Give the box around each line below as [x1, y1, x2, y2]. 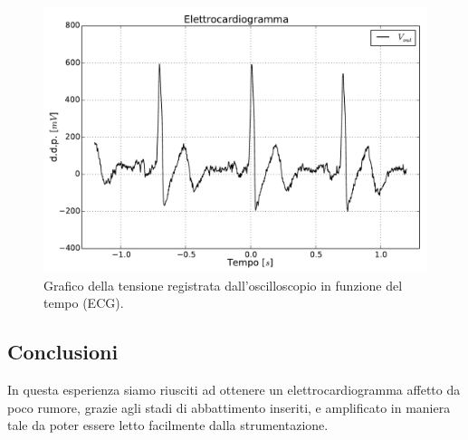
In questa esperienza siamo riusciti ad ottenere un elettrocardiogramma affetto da [7, 380, 461, 399]
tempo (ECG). [43, 293, 124, 312]
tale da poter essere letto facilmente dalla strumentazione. [7, 416, 329, 435]
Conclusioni [7, 338, 119, 366]
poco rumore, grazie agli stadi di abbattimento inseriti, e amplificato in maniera [7, 397, 451, 416]
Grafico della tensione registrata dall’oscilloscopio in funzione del [43, 275, 403, 294]
